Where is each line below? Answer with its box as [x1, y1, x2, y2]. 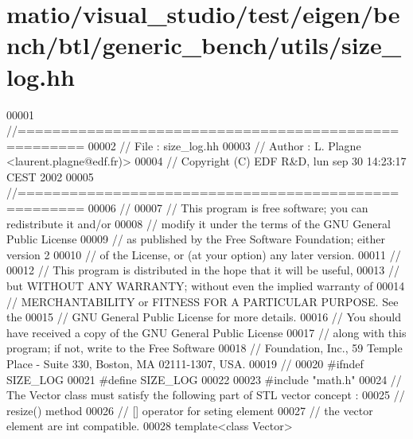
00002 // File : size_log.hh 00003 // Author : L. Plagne [88, 137, 361, 153]
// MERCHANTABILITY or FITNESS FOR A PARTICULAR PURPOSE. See [6, 293, 399, 309]
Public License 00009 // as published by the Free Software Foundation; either [6, 231, 385, 247]
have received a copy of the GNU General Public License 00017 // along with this [6, 324, 407, 340]
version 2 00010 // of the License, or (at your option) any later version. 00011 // [6, 246, 401, 262]
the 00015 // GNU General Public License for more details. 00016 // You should [6, 309, 402, 325]
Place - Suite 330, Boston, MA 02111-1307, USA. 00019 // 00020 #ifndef [6, 355, 364, 371]
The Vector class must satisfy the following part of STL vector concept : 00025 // [6, 387, 405, 403]
